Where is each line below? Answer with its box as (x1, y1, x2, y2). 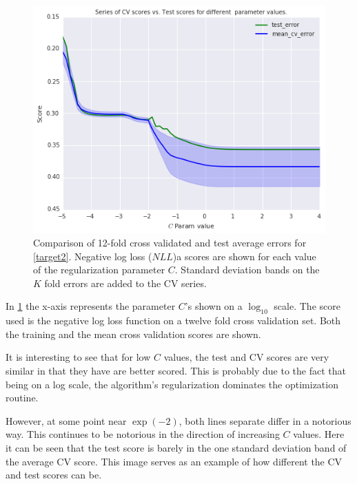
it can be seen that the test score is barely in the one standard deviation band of (6, 441, 347, 455)
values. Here (293, 427, 345, 441)
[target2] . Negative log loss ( (33, 249, 152, 263)
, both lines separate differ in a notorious (178, 413, 351, 428)
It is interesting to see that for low (6, 350, 151, 364)
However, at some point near (6, 413, 127, 428)
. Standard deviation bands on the (174, 262, 320, 277)
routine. (6, 390, 39, 405)
